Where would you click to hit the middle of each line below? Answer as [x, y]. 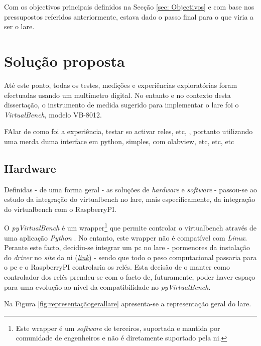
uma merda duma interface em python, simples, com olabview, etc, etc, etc [119, 141]
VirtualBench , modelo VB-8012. [53, 114]
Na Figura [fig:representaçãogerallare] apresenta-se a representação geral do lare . [128, 304]
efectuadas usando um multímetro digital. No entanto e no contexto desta [117, 95]
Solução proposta [64, 61]
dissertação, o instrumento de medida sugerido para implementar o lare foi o [121, 105]
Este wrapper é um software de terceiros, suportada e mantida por [118, 328]
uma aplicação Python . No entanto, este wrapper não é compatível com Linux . [126, 237]
